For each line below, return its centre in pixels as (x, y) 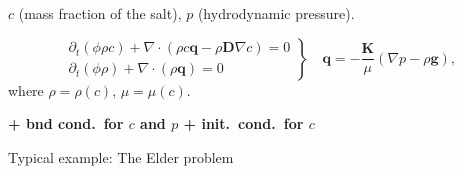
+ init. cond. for (243, 123)
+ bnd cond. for (66, 123)
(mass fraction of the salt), (100, 13)
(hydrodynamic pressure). (276, 13)
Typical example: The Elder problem (121, 156)
